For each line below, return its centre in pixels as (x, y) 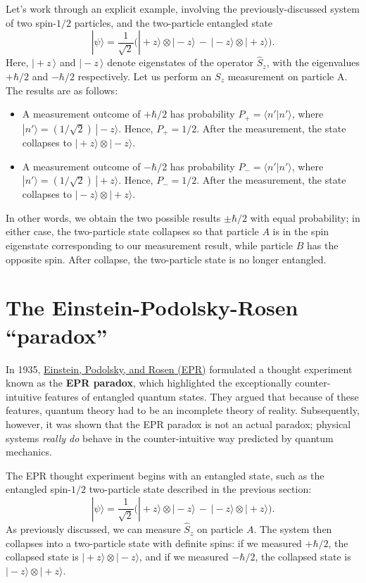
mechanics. (29, 452)
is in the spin (301, 231)
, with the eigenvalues (313, 62)
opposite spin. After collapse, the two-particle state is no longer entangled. (166, 259)
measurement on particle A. (288, 76)
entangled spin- (39, 489)
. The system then (293, 529)
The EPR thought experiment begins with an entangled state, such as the (165, 475)
